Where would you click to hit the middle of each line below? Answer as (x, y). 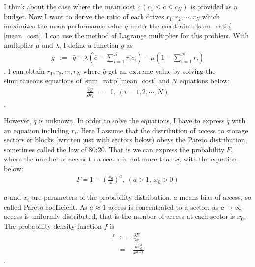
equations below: (205, 80)
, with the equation (208, 159)
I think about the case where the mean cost (70, 6)
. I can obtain (24, 71)
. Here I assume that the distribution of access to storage (162, 130)
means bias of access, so (215, 197)
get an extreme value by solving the (162, 71)
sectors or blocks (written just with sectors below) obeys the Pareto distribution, (126, 140)
